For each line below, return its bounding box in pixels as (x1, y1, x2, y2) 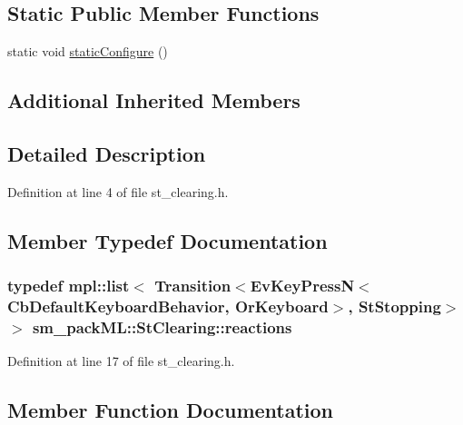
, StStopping (348, 295, 441, 317)
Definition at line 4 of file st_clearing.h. (7, 182, 229, 201)
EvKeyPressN (250, 274, 355, 297)
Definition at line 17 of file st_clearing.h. (7, 351, 235, 371)
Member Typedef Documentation (7, 226, 328, 254)
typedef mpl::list (7, 274, 130, 297)
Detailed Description (7, 139, 206, 167)
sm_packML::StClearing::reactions (32, 315, 292, 338)
